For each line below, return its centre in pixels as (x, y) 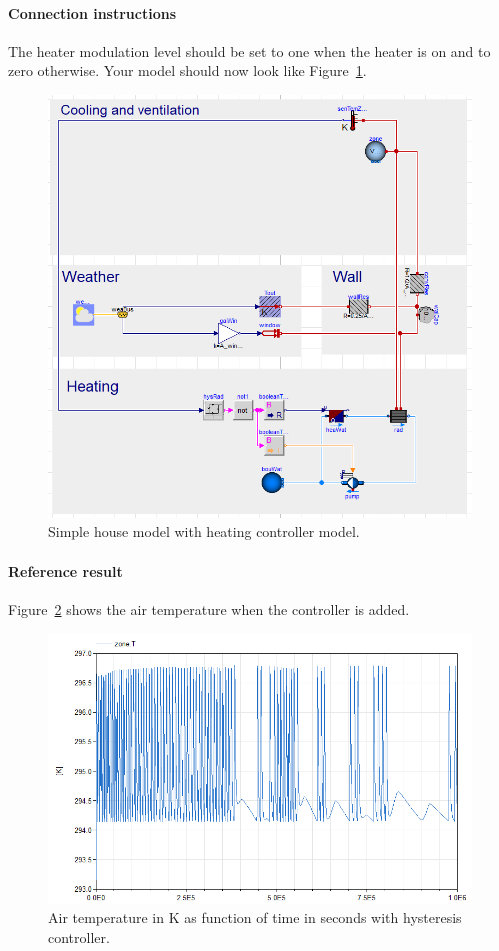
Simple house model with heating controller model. (204, 531)
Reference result (65, 570)
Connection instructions (92, 12)
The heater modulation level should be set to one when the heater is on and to (249, 50)
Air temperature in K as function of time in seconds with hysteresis (255, 917)
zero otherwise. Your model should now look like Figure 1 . (187, 70)
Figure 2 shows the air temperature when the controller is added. (209, 608)
